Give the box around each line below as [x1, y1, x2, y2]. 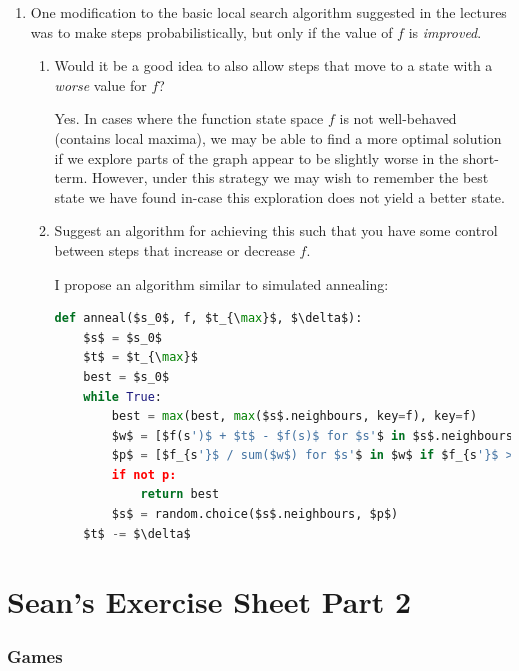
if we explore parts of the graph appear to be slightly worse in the [54, 147, 459, 168]
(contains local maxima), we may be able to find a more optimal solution [54, 127, 502, 148]
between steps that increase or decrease [54, 239, 295, 260]
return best [140, 487, 220, 502]
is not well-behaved [339, 108, 457, 129]
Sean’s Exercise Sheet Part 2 [7, 581, 412, 622]
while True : [83, 389, 163, 404]
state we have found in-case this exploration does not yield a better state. [54, 186, 505, 207]
